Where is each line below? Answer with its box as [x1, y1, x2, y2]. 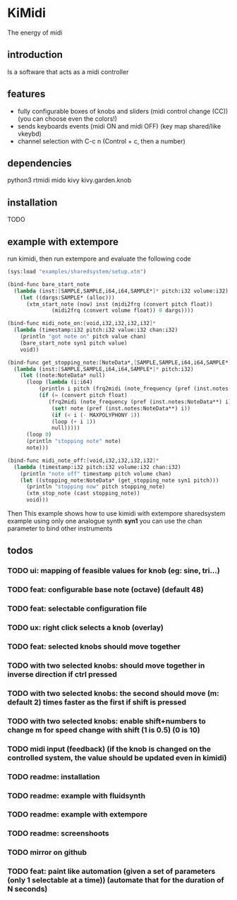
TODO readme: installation [7, 771, 100, 781]
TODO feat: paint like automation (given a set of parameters [7, 867, 216, 877]
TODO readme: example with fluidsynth [7, 791, 146, 800]
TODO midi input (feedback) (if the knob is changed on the [7, 744, 212, 754]
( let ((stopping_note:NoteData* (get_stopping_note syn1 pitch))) [20, 477, 219, 484]
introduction [7, 49, 63, 61]
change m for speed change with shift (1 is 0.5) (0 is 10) [7, 725, 201, 735]
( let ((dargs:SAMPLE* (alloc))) [20, 294, 115, 301]
